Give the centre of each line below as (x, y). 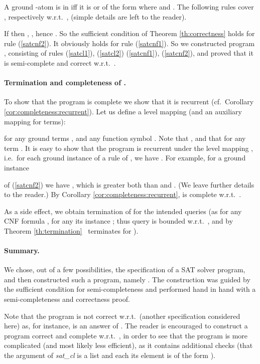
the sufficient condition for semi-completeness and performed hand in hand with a (130, 289)
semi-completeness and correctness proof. (67, 299)
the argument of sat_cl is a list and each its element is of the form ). (110, 355)
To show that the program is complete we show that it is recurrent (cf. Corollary (129, 102)
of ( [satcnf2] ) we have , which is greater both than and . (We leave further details (129, 184)
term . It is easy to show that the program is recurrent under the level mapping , (128, 148)
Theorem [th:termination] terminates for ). (71, 230)
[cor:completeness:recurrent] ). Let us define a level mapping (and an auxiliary (123, 111)
